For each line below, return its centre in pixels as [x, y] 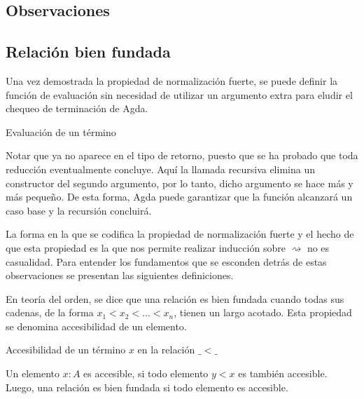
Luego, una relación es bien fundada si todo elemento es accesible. [147, 387]
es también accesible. [283, 373]
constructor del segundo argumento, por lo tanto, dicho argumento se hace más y [180, 183]
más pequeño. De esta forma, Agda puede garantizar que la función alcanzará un [179, 197]
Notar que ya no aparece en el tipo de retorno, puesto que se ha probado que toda [182, 155]
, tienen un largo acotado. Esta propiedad [263, 312]
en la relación [166, 350]
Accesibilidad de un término [66, 350]
